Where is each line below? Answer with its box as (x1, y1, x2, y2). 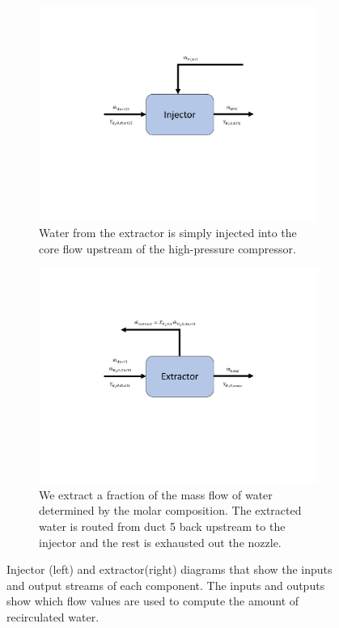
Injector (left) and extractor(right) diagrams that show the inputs (6, 561, 333, 578)
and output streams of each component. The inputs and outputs (6, 576, 325, 593)
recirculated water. (6, 608, 100, 625)
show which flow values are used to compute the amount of (6, 592, 299, 609)
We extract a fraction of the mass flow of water (39, 486, 273, 503)
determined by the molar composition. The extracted (39, 502, 302, 519)
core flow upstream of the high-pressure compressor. (39, 240, 296, 257)
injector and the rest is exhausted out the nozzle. (39, 533, 282, 550)
